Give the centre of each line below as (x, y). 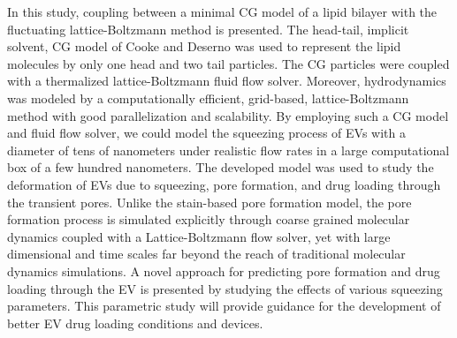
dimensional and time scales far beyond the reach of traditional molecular (206, 254)
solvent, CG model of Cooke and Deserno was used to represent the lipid (204, 46)
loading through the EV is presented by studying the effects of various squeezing (225, 288)
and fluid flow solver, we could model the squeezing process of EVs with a (206, 133)
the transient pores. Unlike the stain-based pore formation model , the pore (209, 202)
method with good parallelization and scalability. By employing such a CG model (228, 115)
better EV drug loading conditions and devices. (135, 323)
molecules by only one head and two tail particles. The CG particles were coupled (228, 63)
